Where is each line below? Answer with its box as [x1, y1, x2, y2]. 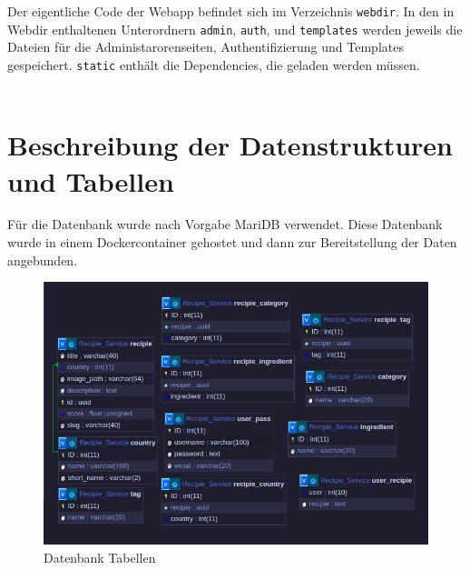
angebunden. [7, 250, 78, 269]
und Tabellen [7, 162, 174, 199]
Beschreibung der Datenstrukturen [7, 126, 454, 164]
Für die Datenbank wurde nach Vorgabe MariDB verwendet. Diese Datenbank [7, 215, 443, 234]
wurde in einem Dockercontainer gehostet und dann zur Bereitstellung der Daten [7, 233, 457, 252]
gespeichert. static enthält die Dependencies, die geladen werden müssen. [7, 55, 420, 74]
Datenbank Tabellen [44, 547, 156, 566]
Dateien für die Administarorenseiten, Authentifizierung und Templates [7, 37, 404, 56]
